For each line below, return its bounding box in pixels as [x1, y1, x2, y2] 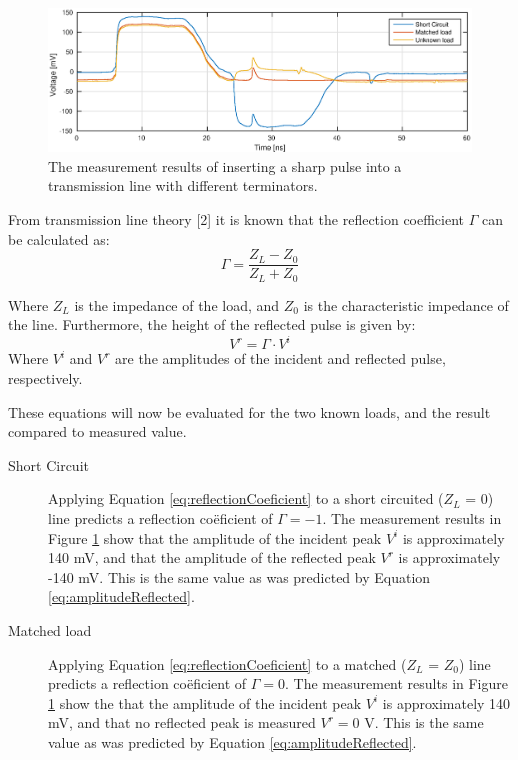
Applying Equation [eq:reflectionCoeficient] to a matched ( [48, 653, 407, 674]
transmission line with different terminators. [48, 175, 318, 196]
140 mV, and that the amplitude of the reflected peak [48, 547, 376, 568]
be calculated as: [8, 228, 110, 249]
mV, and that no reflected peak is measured [48, 712, 316, 733]
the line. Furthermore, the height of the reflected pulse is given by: [8, 314, 416, 335]
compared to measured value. [8, 421, 187, 442]
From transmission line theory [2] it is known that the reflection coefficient [8, 209, 465, 230]
